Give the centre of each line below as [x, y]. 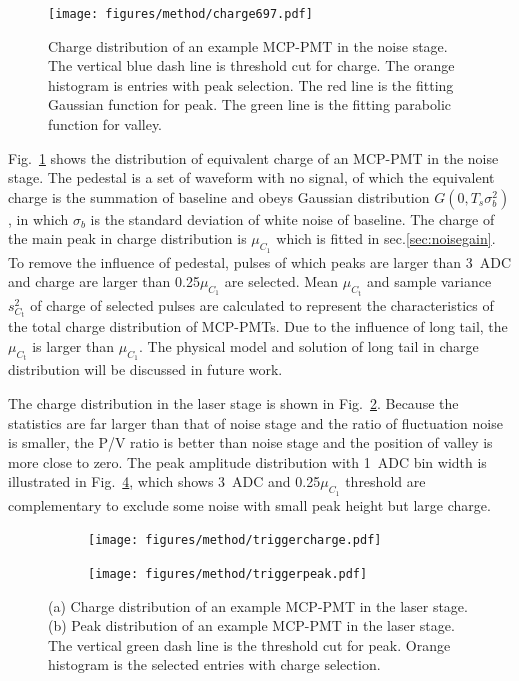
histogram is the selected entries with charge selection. [214, 664]
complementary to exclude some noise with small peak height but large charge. [249, 504]
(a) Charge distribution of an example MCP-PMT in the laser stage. [258, 605]
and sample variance [429, 281]
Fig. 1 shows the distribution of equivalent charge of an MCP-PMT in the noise [253, 157]
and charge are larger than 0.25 [104, 281]
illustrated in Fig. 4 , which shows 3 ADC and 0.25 [164, 481]
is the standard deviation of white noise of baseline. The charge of [292, 218]
